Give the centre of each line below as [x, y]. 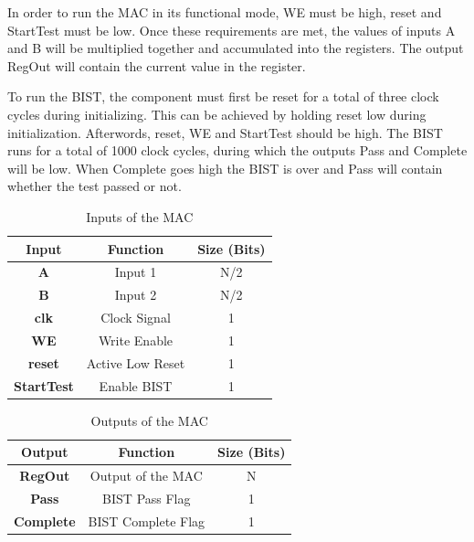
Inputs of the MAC [140, 216]
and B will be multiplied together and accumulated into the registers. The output [236, 48]
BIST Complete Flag [147, 521]
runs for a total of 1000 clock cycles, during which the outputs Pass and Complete [237, 150]
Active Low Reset [136, 362]
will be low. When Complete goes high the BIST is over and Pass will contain [225, 168]
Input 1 [136, 272]
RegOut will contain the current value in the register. [157, 65]
